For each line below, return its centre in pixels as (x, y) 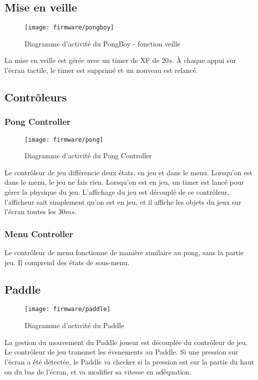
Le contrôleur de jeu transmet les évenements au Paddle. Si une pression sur (121, 352)
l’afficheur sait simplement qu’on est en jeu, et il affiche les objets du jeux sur (123, 201)
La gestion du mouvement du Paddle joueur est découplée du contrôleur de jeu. (126, 342)
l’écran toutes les (30, 211)
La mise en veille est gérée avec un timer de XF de (82, 60)
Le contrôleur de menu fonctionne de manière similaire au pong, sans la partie (124, 252)
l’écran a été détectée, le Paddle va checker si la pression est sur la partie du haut (129, 361)
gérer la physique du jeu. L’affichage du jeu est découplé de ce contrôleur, (117, 192)
